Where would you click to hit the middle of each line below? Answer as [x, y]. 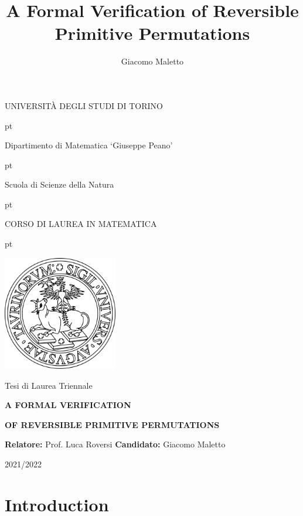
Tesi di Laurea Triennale [49, 385]
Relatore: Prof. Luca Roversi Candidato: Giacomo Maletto [115, 444]
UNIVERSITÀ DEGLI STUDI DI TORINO [84, 105]
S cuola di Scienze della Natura [59, 184]
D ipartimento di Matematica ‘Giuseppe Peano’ [89, 145]
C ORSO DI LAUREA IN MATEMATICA [81, 224]
